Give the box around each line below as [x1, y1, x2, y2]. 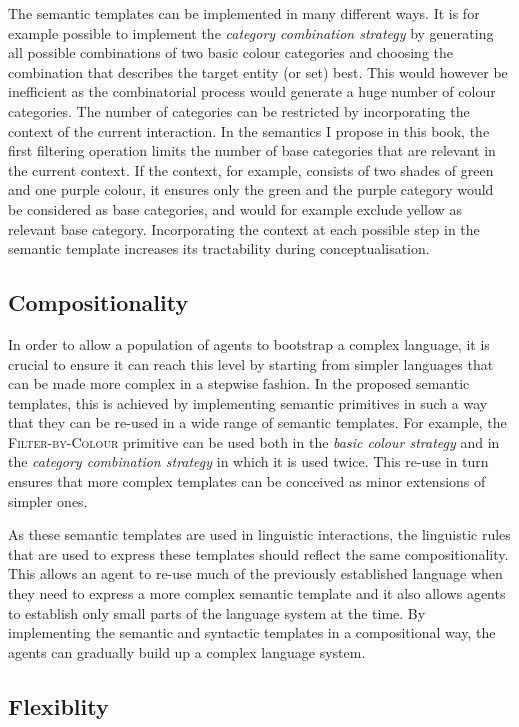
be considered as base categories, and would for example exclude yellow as [8, 198, 462, 219]
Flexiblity [8, 690, 109, 721]
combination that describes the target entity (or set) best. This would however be [8, 61, 508, 82]
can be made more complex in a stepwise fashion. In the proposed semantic [8, 373, 470, 394]
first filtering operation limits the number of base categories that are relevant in [8, 140, 496, 161]
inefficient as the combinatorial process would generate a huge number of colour [8, 81, 496, 102]
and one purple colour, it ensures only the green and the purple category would [8, 179, 494, 200]
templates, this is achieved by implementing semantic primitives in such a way [8, 392, 488, 413]
